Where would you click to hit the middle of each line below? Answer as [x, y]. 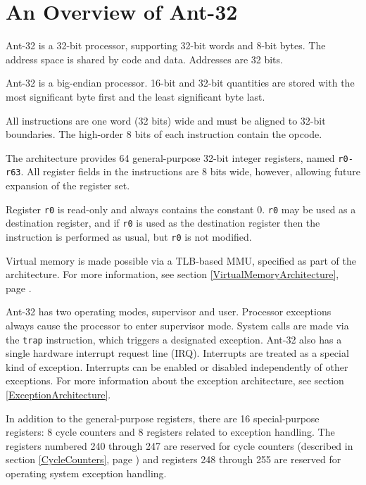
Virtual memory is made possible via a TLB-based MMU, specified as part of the [181, 260]
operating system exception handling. [86, 473]
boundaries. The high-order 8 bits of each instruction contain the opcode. [164, 134]
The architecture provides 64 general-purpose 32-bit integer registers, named [170, 157]
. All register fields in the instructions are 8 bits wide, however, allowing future [190, 171]
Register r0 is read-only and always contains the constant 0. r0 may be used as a [181, 209]
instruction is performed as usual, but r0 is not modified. [129, 236]
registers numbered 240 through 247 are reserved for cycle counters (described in [179, 445]
